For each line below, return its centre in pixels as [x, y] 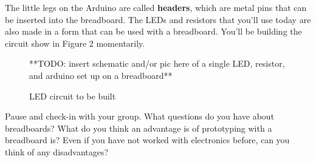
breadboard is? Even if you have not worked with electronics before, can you [147, 140]
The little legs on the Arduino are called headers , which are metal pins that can [156, 7]
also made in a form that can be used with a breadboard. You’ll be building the [153, 31]
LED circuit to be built [73, 96]
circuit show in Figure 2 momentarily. [75, 43]
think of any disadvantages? [57, 151]
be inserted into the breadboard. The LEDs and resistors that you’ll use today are [158, 19]
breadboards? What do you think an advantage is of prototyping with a [139, 128]
